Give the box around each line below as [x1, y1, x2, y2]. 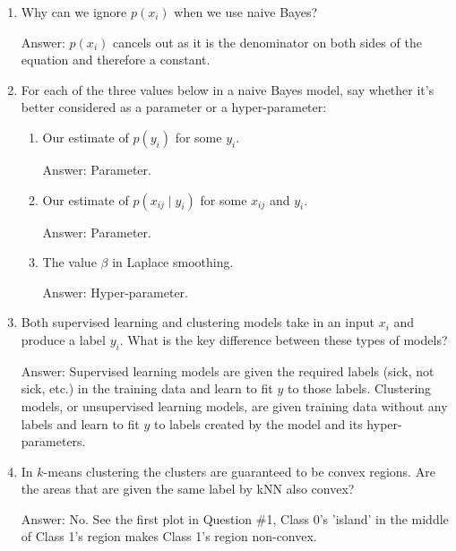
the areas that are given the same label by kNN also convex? [21, 479, 355, 498]
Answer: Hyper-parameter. [42, 282, 188, 301]
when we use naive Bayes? [174, 3, 318, 21]
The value [42, 253, 97, 271]
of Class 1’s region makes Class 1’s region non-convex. [21, 527, 317, 546]
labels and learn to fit [21, 414, 140, 433]
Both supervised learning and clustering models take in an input [21, 313, 375, 331]
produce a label [21, 330, 106, 349]
